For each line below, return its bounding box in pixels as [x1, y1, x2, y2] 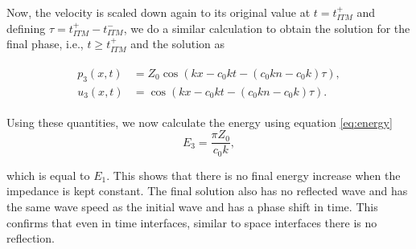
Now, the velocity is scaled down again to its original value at [6, 4, 311, 20]
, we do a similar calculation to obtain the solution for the [123, 19, 410, 36]
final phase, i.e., [6, 35, 84, 52]
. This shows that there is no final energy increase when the [106, 166, 401, 183]
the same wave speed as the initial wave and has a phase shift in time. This [6, 198, 378, 214]
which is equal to [6, 166, 90, 183]
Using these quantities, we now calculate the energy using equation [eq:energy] [6, 113, 393, 130]
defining [6, 19, 46, 36]
